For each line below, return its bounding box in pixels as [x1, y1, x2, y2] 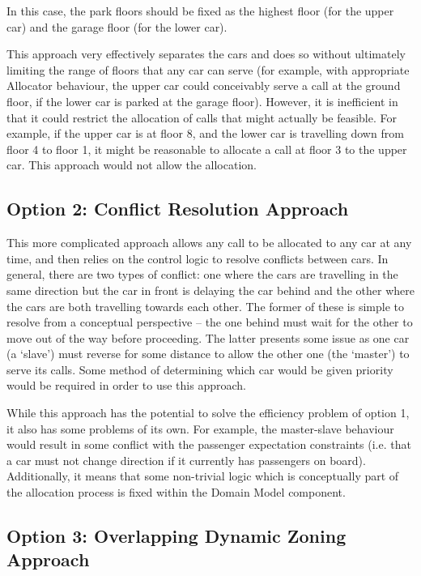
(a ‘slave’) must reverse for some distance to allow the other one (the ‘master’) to [6, 345, 410, 362]
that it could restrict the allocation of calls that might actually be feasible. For [6, 109, 398, 126]
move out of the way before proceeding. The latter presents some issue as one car [6, 329, 410, 346]
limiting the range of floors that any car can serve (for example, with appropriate [6, 61, 410, 78]
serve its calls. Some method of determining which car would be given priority [6, 361, 393, 378]
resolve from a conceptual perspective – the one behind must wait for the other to [6, 314, 413, 331]
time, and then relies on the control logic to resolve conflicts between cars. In [6, 250, 389, 267]
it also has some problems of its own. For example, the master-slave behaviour [6, 420, 394, 437]
